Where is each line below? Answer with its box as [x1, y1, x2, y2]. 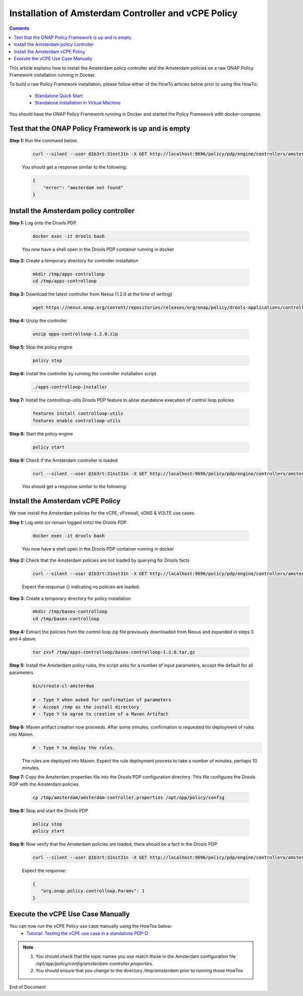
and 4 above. [9, 636, 37, 642]
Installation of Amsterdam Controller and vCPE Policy [9, 8, 238, 19]
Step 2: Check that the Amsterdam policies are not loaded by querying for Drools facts [9, 558, 190, 564]
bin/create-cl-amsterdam [32, 683, 94, 689]
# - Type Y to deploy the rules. [32, 745, 116, 750]
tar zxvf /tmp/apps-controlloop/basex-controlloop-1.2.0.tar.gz [32, 649, 195, 655]
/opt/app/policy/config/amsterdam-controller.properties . [35, 960, 154, 966]
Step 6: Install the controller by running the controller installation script [9, 371, 157, 377]
